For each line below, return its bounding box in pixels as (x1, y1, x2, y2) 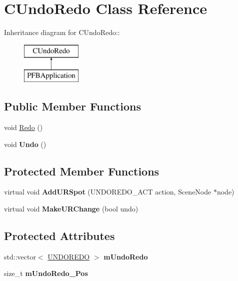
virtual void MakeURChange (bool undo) (4, 203, 138, 214)
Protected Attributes (4, 228, 115, 243)
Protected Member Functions (4, 163, 159, 178)
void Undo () (4, 138, 46, 149)
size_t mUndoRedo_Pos (4, 268, 88, 278)
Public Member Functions (4, 98, 141, 114)
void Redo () (4, 122, 43, 132)
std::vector (4, 251, 36, 261)
